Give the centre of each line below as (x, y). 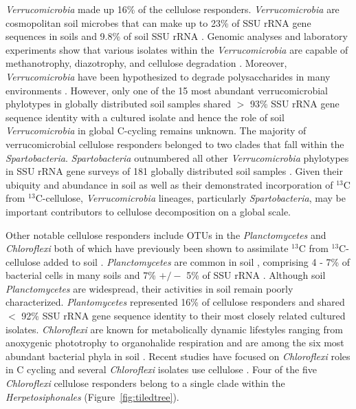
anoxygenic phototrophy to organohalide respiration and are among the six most (175, 343)
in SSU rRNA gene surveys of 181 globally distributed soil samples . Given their (174, 171)
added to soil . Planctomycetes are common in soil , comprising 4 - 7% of (197, 261)
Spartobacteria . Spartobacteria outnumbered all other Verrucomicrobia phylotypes (177, 157)
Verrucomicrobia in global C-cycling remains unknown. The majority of (156, 130)
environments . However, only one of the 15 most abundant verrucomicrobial (167, 90)
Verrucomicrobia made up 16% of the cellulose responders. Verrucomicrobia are (173, 9)
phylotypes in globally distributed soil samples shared (119, 104)
